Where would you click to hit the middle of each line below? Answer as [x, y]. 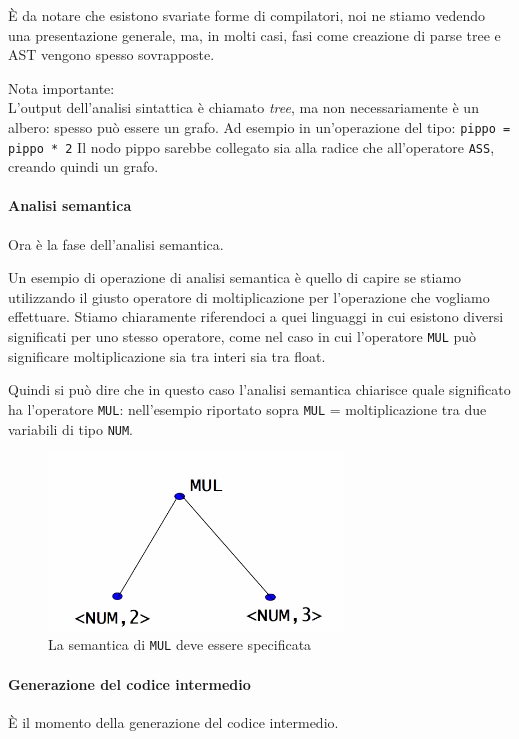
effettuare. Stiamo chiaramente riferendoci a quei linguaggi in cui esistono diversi [256, 316]
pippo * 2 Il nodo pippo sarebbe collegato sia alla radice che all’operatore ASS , [251, 146]
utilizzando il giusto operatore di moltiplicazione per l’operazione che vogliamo [249, 296]
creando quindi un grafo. [83, 166]
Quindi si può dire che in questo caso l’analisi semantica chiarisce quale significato [259, 389]
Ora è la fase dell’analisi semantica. [116, 243]
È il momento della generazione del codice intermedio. [173, 721]
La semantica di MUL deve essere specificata [180, 644]
